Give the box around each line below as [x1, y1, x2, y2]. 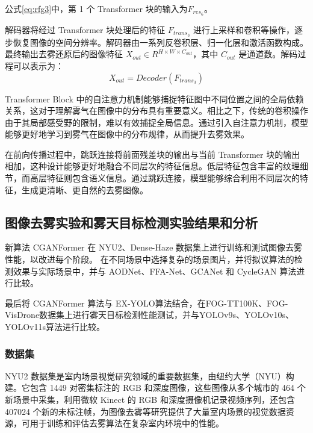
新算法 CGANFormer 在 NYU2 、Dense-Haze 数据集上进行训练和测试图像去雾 [5, 241, 303, 254]
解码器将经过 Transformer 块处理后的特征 [5, 23, 166, 36]
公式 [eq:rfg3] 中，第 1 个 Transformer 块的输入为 [5, 2, 188, 14]
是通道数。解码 [238, 48, 298, 60]
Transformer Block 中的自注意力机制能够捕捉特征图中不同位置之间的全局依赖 [5, 92, 304, 105]
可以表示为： [13, 59, 64, 72]
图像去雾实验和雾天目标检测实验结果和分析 [5, 213, 258, 231]
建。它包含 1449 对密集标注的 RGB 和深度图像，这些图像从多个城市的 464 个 [5, 381, 306, 394]
